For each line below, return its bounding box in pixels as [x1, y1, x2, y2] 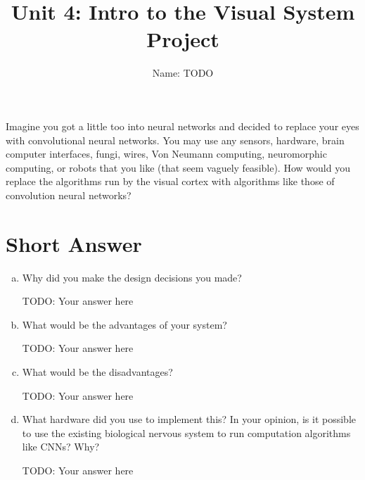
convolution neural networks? [6, 187, 132, 202]
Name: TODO [152, 65, 214, 80]
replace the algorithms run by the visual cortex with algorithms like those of [6, 174, 335, 189]
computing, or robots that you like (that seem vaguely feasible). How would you [6, 160, 350, 175]
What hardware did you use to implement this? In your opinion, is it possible [22, 412, 356, 427]
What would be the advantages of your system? [22, 317, 227, 331]
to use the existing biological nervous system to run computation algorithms [22, 425, 351, 440]
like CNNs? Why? [22, 439, 100, 454]
